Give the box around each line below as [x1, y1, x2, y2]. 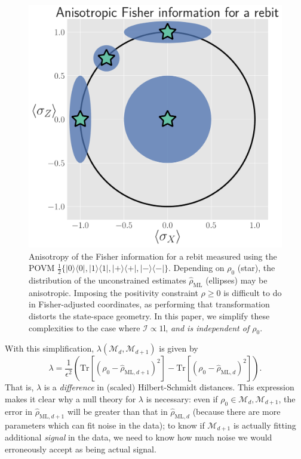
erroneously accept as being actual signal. [5, 442, 156, 455]
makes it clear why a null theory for [5, 392, 136, 405]
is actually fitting [233, 418, 296, 431]
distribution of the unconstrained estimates [29, 274, 186, 286]
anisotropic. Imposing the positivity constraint [29, 286, 198, 298]
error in [5, 405, 33, 417]
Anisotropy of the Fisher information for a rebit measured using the [29, 249, 277, 262]
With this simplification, [5, 342, 94, 355]
